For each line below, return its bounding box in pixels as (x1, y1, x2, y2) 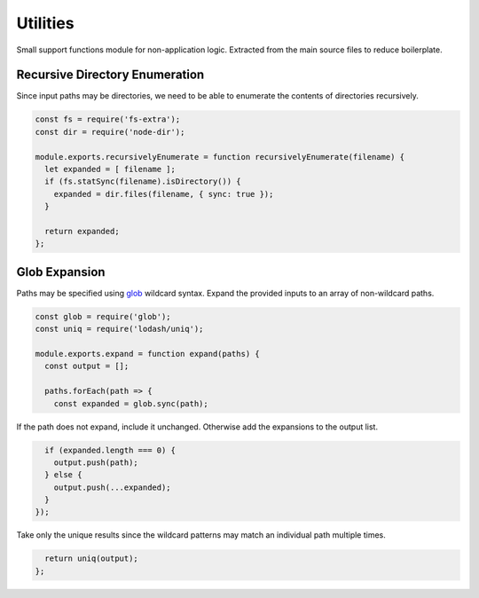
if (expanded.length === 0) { (44, 445, 177, 455)
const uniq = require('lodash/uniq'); (35, 324, 204, 334)
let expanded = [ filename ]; (44, 164, 177, 174)
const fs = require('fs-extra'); (35, 114, 181, 124)
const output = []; (44, 361, 130, 372)
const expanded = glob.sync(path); (53, 398, 208, 408)
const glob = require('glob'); (35, 311, 172, 321)
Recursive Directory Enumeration (16, 67, 205, 83)
